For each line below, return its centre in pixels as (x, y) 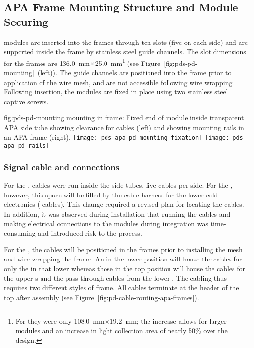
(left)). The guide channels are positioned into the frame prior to (134, 73)
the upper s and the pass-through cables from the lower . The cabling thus (115, 278)
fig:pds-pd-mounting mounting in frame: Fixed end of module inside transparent (124, 118)
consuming (20, 233)
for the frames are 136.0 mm (47, 63)
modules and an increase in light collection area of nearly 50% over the (121, 330)
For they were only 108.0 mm (60, 321)
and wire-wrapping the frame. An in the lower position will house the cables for (123, 259)
